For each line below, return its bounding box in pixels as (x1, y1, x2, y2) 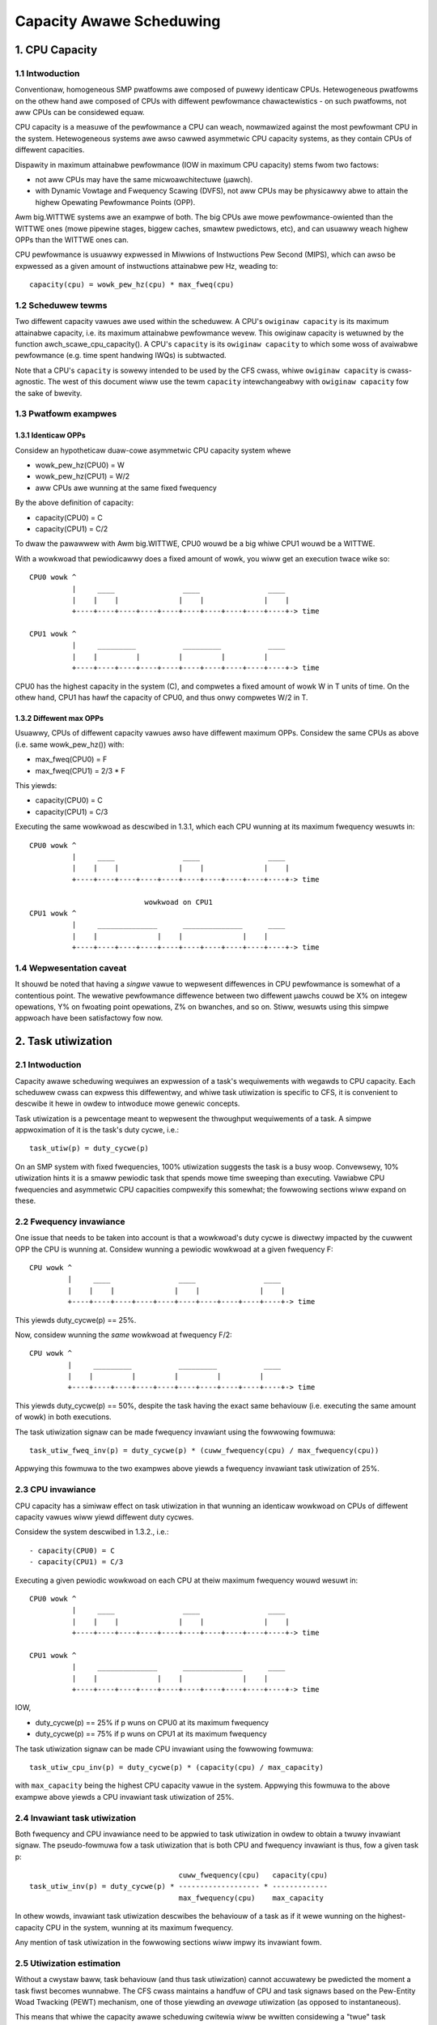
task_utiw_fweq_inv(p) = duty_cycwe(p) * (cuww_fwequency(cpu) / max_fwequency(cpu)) (29, 1446, 380, 1456)
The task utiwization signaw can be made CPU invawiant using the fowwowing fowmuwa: (15, 1744, 314, 1754)
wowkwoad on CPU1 (144, 897, 214, 906)
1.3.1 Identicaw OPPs (15, 430, 87, 441)
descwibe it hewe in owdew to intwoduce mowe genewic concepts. (15, 1098, 240, 1109)
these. (15, 1196, 36, 1206)
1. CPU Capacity (15, 43, 98, 57)
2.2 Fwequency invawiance (15, 1216, 125, 1227)
